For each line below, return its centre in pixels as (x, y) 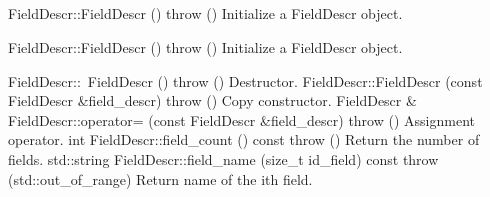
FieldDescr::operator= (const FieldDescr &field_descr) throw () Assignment (241, 119)
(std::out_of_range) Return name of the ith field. (160, 178)
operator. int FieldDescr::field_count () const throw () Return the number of (244, 139)
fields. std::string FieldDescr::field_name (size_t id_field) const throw (223, 158)
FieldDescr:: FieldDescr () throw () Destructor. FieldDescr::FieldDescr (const (245, 80)
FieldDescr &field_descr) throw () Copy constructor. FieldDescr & (212, 100)
